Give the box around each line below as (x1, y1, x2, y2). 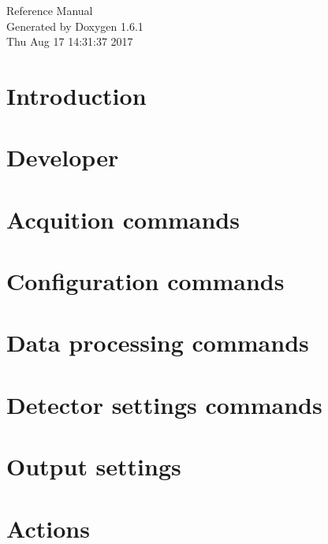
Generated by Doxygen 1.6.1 (6, 17, 143, 34)
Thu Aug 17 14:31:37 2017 (6, 33, 133, 50)
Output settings (6, 450, 181, 483)
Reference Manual (6, 2, 93, 18)
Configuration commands (6, 265, 285, 297)
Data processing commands (6, 326, 309, 359)
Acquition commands (6, 203, 240, 235)
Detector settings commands (6, 388, 322, 420)
